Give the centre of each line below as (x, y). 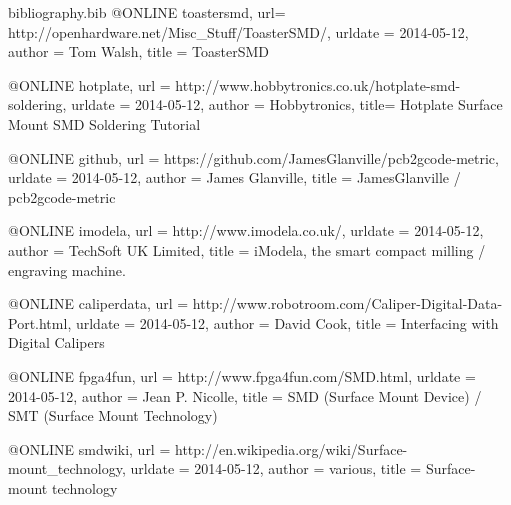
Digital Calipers (56, 342)
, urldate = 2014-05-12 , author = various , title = (271, 468)
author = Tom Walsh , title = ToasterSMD (139, 51)
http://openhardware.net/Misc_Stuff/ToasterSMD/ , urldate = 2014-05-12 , (238, 31)
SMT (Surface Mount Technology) (113, 415)
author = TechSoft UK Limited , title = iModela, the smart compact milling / (247, 249)
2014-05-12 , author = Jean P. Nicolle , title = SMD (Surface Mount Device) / (245, 395)
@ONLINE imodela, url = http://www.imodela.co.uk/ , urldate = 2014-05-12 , (246, 230)
